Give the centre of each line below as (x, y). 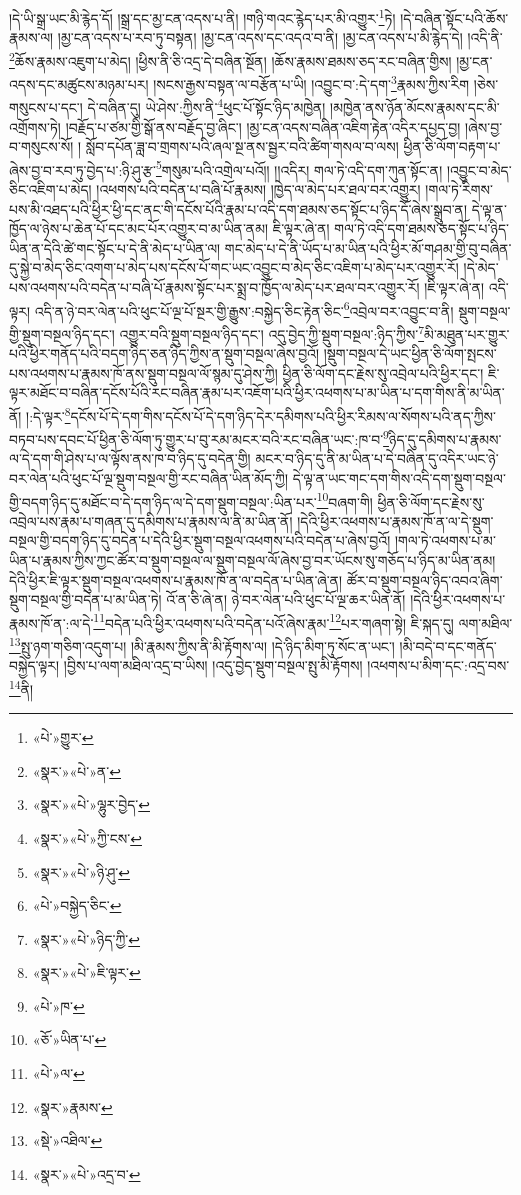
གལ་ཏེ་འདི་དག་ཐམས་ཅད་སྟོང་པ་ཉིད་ (422, 228)
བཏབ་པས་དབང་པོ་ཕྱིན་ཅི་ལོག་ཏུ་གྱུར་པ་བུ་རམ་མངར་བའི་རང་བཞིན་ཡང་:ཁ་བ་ (196, 438)
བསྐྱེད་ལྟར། (34, 665)
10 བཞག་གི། (344, 500)
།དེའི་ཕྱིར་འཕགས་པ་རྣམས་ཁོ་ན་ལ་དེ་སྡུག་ (395, 520)
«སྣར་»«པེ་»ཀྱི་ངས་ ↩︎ (87, 837)
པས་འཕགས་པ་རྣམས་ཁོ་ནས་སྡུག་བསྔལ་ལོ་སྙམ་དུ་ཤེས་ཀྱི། (143, 372)
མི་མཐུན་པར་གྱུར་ (467, 333)
